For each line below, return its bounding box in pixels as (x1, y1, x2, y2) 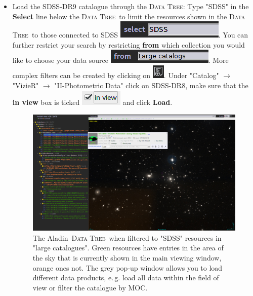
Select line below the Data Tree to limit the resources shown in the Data (12, 11, 245, 21)
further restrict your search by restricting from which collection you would (12, 39, 245, 50)
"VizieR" (12, 80, 39, 90)
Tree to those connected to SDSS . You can (12, 29, 248, 40)
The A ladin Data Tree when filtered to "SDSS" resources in (32, 232, 222, 243)
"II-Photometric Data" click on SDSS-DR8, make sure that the (54, 80, 248, 90)
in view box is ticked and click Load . (12, 97, 173, 107)
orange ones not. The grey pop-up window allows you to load (32, 262, 223, 273)
